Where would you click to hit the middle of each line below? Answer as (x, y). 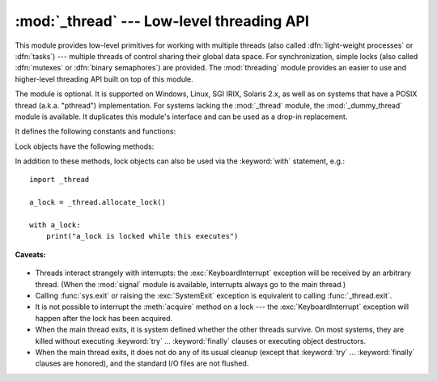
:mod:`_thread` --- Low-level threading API (162, 21)
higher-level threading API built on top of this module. (104, 79)
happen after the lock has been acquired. (104, 318)
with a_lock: (55, 225)
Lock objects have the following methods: (85, 146)
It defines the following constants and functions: (95, 131)
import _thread (59, 180)
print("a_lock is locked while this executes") (142, 236)
